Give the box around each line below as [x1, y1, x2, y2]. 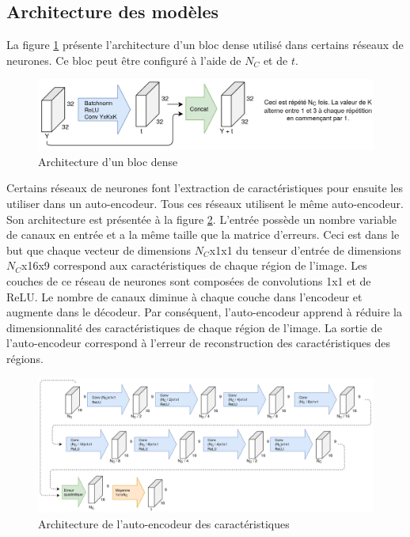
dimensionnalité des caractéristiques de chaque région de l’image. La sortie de [6, 319, 382, 335]
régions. [6, 350, 44, 366]
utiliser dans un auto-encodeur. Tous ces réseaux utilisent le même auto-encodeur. [6, 195, 404, 212]
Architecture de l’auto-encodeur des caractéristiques [38, 515, 290, 531]
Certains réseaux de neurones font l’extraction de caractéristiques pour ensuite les [6, 180, 403, 196]
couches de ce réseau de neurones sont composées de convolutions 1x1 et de [6, 272, 371, 289]
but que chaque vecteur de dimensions [6, 241, 192, 258]
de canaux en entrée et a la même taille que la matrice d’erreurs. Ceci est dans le [6, 226, 400, 243]
